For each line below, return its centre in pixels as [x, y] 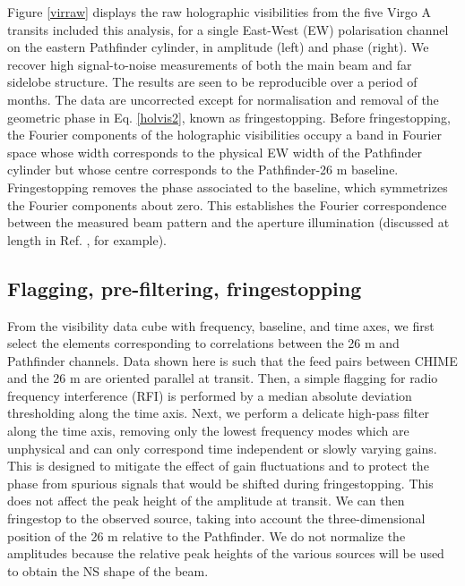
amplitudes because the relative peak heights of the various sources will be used [226, 553]
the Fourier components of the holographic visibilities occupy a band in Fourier [225, 135]
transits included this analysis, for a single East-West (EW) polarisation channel [228, 29]
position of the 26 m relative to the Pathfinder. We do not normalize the [207, 535]
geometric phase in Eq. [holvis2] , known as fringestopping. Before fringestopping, [229, 117]
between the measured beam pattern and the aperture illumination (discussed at [228, 222]
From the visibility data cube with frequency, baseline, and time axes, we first [221, 325]
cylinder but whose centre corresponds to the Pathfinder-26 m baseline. [203, 170]
